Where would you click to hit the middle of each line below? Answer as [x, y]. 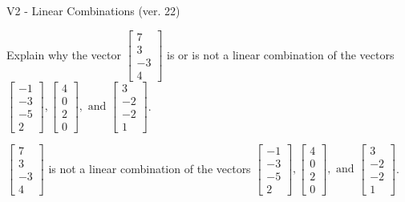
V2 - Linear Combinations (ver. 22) [93, 10]
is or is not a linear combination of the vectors [281, 54]
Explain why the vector [64, 54]
